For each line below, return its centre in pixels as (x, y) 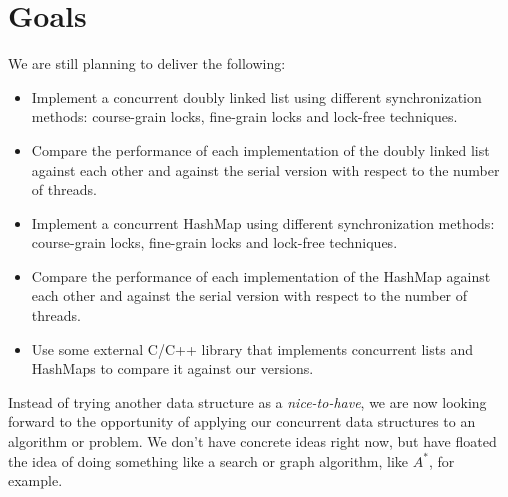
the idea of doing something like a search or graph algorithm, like (208, 460)
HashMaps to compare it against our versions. (172, 368)
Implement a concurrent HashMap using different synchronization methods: (263, 222)
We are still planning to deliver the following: (147, 63)
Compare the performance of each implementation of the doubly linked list (260, 149)
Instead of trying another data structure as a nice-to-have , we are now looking (247, 401)
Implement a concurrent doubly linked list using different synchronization (256, 96)
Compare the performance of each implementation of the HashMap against (261, 275)
